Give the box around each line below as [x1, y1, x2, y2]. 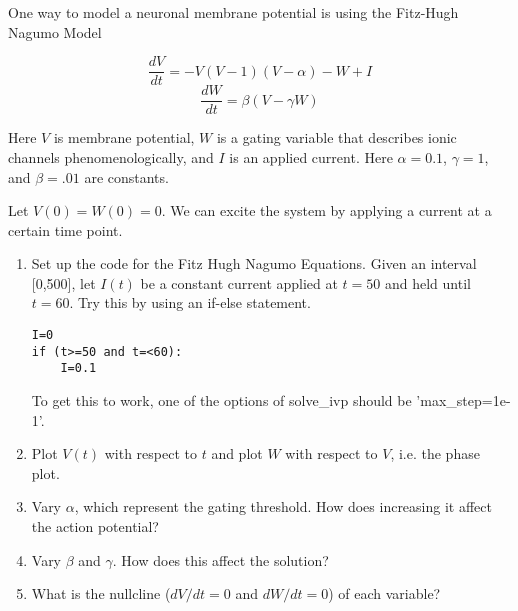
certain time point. [8, 219, 123, 240]
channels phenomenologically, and [8, 146, 214, 167]
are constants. [84, 166, 169, 187]
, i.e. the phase [390, 443, 480, 464]
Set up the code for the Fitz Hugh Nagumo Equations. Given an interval [31, 253, 477, 274]
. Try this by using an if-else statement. [69, 292, 311, 313]
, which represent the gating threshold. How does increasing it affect [74, 496, 492, 517]
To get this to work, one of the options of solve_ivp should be [31, 390, 412, 411]
